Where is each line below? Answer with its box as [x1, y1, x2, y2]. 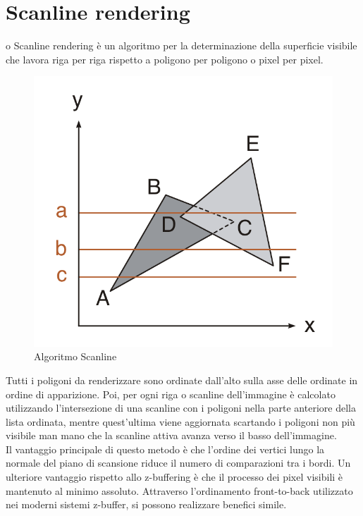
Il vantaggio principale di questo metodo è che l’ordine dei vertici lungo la [6, 441, 325, 456]
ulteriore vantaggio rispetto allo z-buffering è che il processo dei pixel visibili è [6, 469, 343, 484]
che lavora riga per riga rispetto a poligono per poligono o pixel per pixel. [6, 51, 324, 66]
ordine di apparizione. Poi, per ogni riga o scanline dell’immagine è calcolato [6, 386, 336, 401]
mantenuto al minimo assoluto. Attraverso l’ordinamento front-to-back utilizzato [6, 483, 353, 498]
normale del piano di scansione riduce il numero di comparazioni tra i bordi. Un [6, 455, 351, 470]
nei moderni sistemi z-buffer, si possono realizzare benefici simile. [6, 497, 287, 512]
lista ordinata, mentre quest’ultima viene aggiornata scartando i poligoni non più [6, 414, 355, 429]
